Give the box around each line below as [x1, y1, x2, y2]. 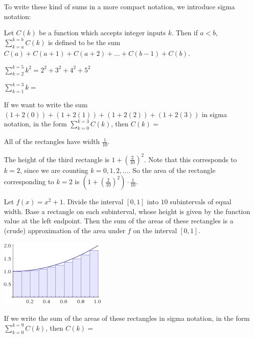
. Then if [171, 27, 198, 38]
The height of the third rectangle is [4, 154, 110, 164]
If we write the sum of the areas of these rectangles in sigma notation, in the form [4, 313, 250, 323]
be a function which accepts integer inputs [39, 27, 166, 38]
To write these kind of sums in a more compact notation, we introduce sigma [4, 1, 235, 11]
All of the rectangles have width [4, 136, 100, 146]
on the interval [133, 225, 177, 235]
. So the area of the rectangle [128, 165, 216, 175]
